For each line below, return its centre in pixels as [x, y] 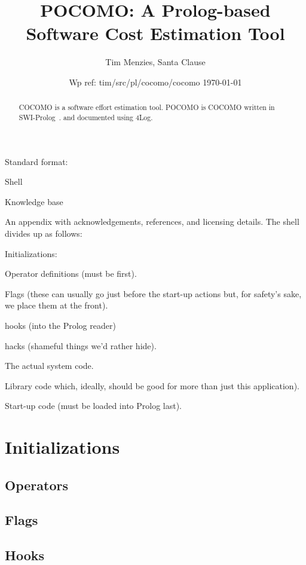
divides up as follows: [44, 233]
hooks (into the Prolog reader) [60, 325]
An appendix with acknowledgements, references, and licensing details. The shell [152, 222]
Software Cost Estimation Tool [155, 33]
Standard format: [36, 161]
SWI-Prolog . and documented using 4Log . [86, 117]
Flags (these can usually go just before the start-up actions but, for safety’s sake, [153, 293]
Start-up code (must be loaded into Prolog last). [94, 406]
